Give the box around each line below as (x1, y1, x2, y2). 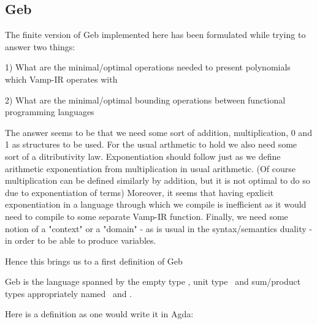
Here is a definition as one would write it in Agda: (5, 307, 194, 320)
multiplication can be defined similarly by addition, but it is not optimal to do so (5, 174, 310, 187)
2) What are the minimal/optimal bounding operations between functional (5, 93, 286, 106)
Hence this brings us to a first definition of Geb (5, 254, 183, 267)
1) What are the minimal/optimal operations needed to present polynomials (5, 61, 291, 73)
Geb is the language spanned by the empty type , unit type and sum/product (5, 275, 301, 288)
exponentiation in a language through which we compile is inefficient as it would (5, 198, 307, 211)
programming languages (5, 105, 94, 118)
